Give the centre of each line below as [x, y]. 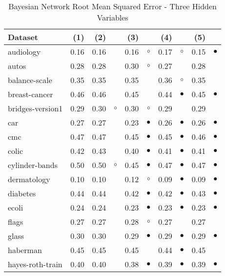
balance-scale [30, 80]
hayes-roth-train [35, 264]
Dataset [23, 37]
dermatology [29, 179]
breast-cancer [31, 94]
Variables [112, 17]
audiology [24, 52]
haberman [25, 250]
